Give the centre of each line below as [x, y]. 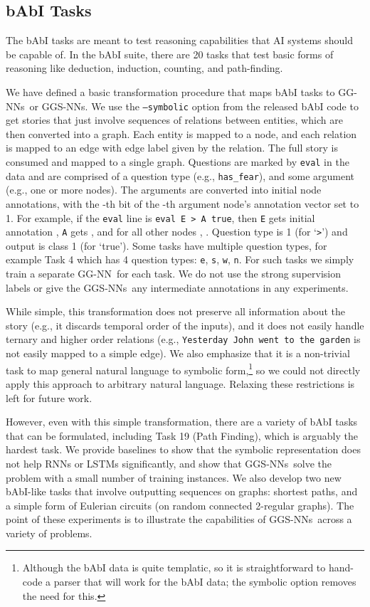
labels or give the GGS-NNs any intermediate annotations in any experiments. [177, 287]
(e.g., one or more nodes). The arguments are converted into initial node [164, 190]
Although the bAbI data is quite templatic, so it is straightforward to [174, 568]
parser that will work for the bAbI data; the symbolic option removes [205, 582]
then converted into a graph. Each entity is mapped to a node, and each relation [181, 133]
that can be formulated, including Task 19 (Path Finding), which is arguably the [182, 435]
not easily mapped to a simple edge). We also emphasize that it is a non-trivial [178, 353]
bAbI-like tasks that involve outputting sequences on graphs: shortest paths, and [182, 491]
